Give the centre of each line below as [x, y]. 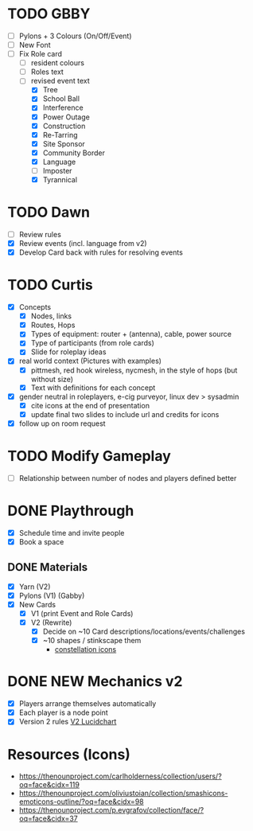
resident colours [58, 63]
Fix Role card [41, 54]
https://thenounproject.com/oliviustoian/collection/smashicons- [123, 794]
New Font [35, 45]
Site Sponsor [64, 143]
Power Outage [66, 117]
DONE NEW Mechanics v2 [95, 682]
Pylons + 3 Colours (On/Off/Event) [75, 36]
